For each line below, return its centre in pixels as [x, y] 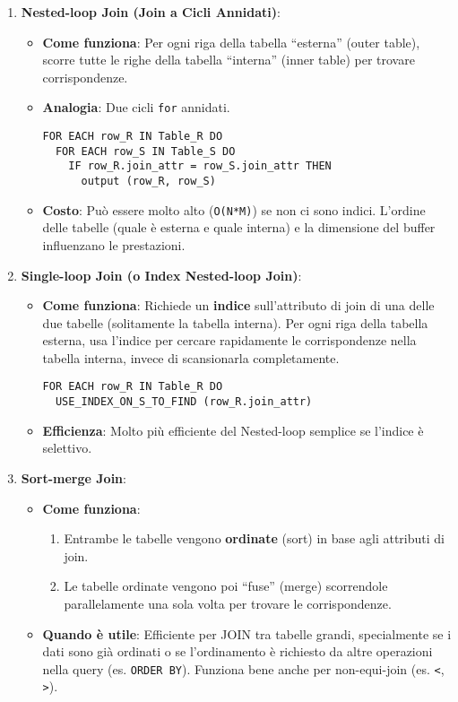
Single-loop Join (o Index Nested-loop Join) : [161, 275]
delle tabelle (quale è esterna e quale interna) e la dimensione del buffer [239, 227]
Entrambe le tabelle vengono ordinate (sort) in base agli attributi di [254, 538]
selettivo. [67, 448]
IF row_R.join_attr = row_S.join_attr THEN [200, 166]
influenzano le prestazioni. [114, 244]
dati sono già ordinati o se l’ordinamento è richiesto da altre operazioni [238, 651]
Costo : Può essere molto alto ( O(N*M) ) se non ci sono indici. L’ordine [234, 209]
